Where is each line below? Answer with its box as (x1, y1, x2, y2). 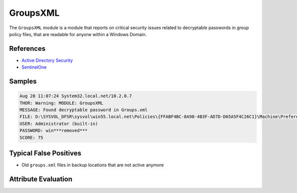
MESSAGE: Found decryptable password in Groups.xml (19, 107, 148, 113)
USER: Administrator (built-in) (19, 121, 99, 126)
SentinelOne (21, 64, 47, 70)
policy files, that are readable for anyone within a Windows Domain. (9, 31, 147, 37)
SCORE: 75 (19, 135, 44, 140)
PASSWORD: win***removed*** (19, 128, 88, 133)
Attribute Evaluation (9, 175, 73, 183)
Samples (9, 77, 37, 86)
